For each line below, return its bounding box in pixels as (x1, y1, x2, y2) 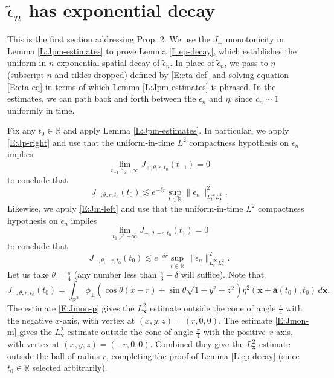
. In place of (170, 56, 214, 69)
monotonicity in (225, 33, 284, 45)
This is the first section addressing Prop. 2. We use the (7, 33, 211, 45)
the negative (7, 313, 53, 326)
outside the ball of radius (7, 349, 100, 362)
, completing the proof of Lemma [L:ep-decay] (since (106, 349, 300, 362)
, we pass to (224, 56, 268, 69)
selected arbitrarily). (32, 361, 108, 374)
